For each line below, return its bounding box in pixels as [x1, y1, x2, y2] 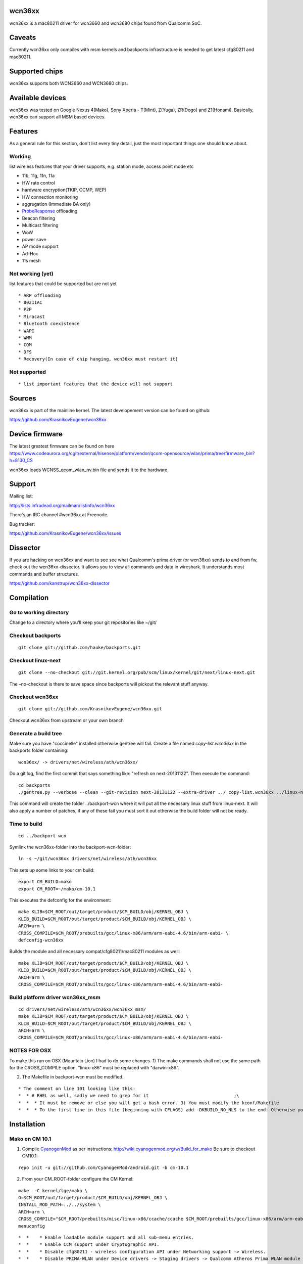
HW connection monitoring [22, 194, 78, 200]
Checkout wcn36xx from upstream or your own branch [9, 717, 124, 723]
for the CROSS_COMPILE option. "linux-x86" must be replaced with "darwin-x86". [9, 1064, 180, 1070]
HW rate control [22, 179, 55, 186]
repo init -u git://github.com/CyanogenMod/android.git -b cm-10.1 [18, 1164, 189, 1170]
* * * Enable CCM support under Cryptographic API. [18, 1242, 160, 1247]
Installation [9, 1120, 45, 1128]
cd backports [18, 782, 50, 788]
